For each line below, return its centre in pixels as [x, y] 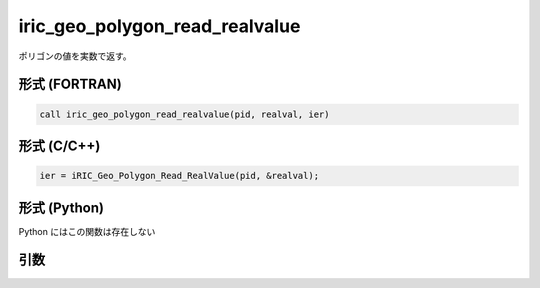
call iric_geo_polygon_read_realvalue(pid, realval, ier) [184, 114]
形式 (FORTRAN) [70, 84]
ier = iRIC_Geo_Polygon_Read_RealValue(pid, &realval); [179, 176]
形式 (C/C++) [59, 145]
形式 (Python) [61, 207]
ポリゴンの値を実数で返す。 [75, 56]
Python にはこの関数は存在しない [87, 231]
